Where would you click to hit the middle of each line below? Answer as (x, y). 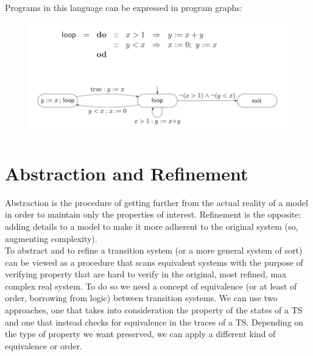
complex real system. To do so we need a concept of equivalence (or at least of (151, 286)
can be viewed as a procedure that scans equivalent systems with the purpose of (154, 262)
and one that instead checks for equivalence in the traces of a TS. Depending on (154, 322)
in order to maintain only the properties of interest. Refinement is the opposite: (153, 214)
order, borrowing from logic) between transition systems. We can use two (141, 298)
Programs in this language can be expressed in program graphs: (124, 7)
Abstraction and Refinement (127, 173)
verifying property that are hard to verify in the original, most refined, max (146, 274)
